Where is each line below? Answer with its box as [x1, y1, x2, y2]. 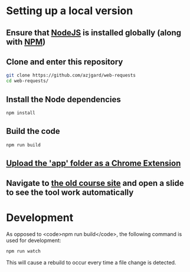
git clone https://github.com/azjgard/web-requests [6, 73, 136, 78]
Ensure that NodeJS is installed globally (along [6, 28, 182, 38]
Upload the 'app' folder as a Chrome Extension [6, 158, 181, 168]
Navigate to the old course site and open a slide [6, 178, 184, 188]
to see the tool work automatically [6, 188, 134, 198]
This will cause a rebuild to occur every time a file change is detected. [6, 259, 176, 266]
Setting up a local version [6, 4, 133, 18]
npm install [6, 110, 35, 116]
